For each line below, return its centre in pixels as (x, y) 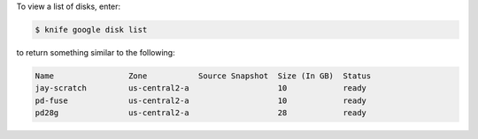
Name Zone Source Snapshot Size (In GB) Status (203, 76)
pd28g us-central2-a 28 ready (201, 113)
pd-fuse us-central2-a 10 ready (201, 100)
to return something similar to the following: (96, 52)
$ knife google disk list (91, 29)
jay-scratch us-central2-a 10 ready (201, 88)
